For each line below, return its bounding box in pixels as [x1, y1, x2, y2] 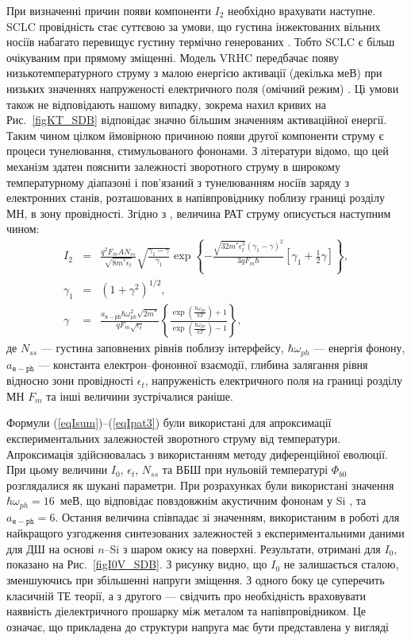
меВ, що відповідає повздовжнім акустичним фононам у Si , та [60, 492, 367, 509]
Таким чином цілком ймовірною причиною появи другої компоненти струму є [6, 126, 384, 143]
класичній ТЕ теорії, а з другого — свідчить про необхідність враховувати [6, 587, 366, 603]
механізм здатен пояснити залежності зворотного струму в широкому [6, 157, 340, 174]
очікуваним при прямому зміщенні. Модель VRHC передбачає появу [6, 48, 340, 65]
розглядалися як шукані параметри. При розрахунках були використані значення [6, 476, 394, 493]
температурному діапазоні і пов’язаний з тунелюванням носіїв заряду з [6, 173, 350, 190]
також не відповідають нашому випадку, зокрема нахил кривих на [6, 95, 326, 112]
